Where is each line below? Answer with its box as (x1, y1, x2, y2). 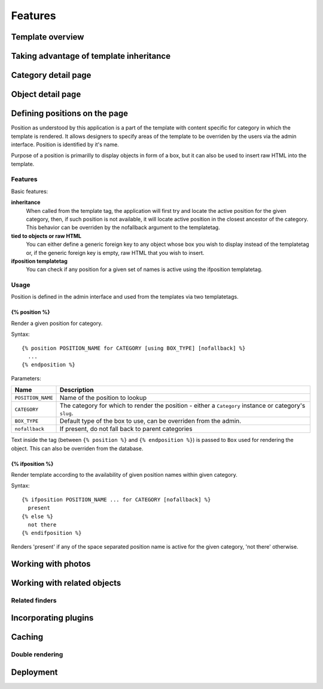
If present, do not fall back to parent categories (59, 425, 193, 433)
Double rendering (11, 651, 63, 659)
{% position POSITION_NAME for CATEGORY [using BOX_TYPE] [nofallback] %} (22, 345, 246, 351)
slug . (59, 409, 74, 417)
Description (59, 386, 94, 394)
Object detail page (11, 89, 81, 100)
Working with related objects (11, 577, 121, 588)
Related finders (11, 596, 57, 604)
